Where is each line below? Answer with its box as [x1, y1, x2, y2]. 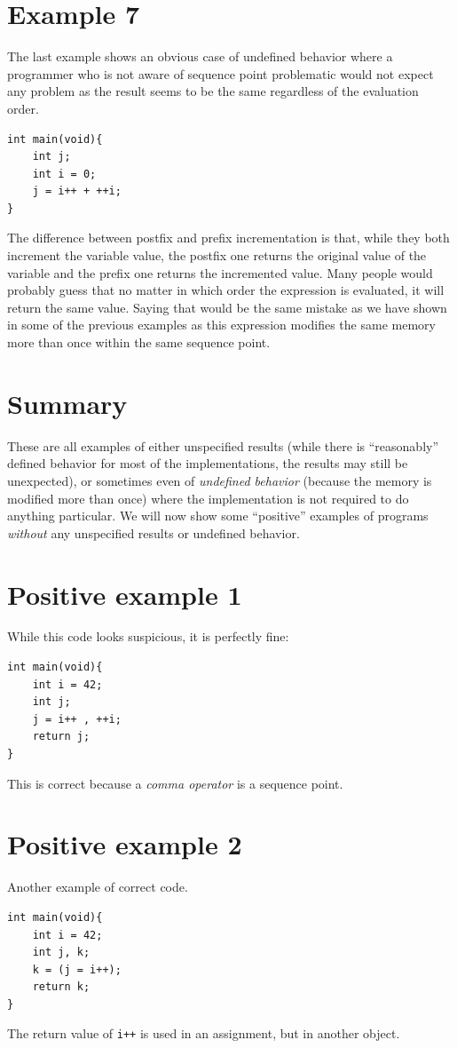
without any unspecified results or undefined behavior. [7, 523, 300, 542]
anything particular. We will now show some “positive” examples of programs [7, 506, 429, 525]
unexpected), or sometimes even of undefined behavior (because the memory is [7, 471, 432, 489]
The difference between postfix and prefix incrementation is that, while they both [7, 228, 450, 247]
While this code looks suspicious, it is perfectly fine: [7, 627, 289, 646]
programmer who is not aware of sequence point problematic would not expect [7, 64, 434, 83]
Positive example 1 [7, 576, 242, 612]
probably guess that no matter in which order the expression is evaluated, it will [7, 281, 445, 299]
